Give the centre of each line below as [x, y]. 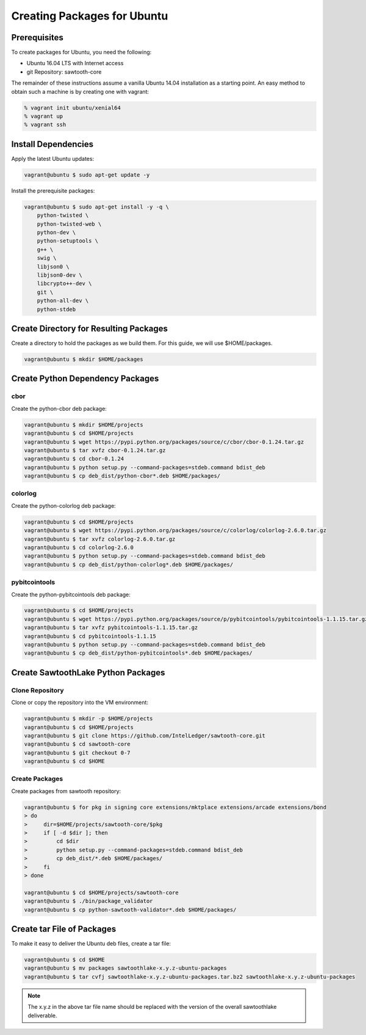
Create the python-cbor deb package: [59, 408]
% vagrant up [44, 116]
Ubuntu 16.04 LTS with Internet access [75, 63]
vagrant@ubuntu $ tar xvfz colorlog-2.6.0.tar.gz [100, 539]
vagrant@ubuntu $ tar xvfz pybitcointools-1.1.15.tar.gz [111, 628]
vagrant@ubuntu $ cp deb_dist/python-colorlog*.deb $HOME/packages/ [129, 564]
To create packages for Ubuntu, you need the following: [81, 52]
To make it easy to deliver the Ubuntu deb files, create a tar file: [91, 944]
